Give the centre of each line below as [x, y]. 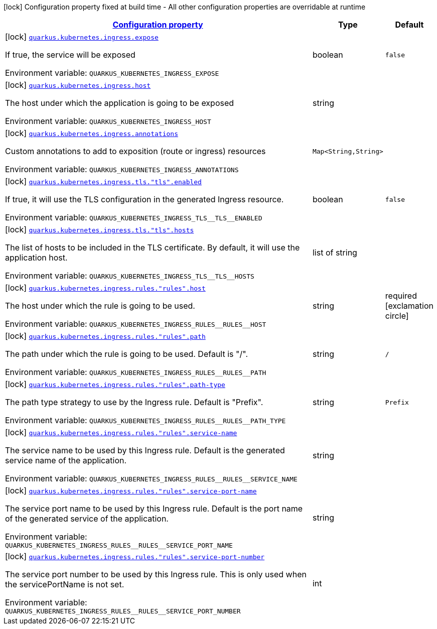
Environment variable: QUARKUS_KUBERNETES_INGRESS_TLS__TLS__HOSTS [130, 276]
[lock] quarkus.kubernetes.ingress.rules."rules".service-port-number [135, 556]
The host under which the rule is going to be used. [100, 306]
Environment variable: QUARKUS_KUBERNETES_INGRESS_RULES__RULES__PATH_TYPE [145, 420]
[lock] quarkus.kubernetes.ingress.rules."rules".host [105, 288]
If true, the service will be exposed [70, 55]
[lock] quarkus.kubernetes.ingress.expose [82, 37]
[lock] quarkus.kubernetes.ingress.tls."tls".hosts [100, 229]
